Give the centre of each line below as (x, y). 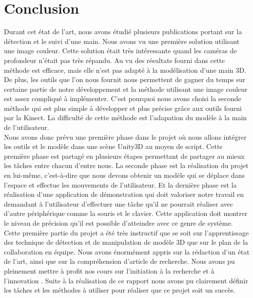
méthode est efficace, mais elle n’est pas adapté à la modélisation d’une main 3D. (125, 70)
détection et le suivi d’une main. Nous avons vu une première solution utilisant (122, 41)
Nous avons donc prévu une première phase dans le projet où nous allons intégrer (125, 137)
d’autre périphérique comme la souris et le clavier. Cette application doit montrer (126, 213)
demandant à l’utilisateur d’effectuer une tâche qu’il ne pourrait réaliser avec (119, 203)
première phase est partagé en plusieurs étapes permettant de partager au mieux (124, 156)
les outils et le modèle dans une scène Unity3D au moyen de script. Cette (113, 146)
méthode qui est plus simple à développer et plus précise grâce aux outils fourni (123, 108)
